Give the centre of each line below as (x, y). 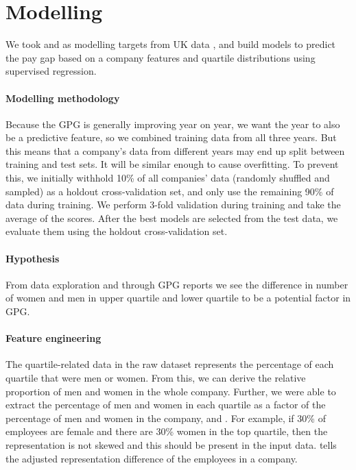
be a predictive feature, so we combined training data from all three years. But (171, 137)
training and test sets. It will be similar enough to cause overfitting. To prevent (172, 164)
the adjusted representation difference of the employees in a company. (152, 458)
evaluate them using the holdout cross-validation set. (117, 231)
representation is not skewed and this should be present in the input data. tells (171, 444)
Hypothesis (33, 258)
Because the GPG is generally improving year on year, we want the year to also (173, 124)
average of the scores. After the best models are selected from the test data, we (172, 218)
